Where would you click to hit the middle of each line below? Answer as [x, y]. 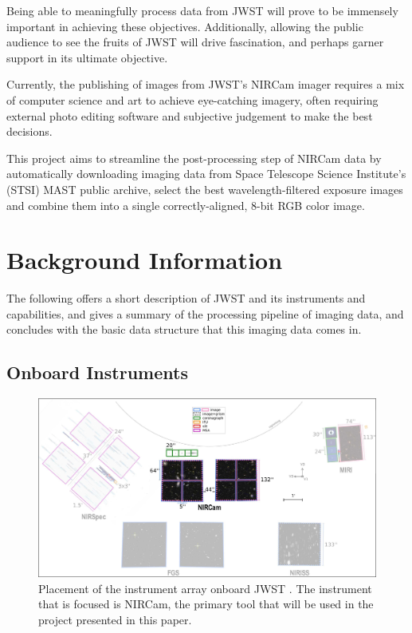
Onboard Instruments [97, 372]
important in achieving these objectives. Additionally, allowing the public [185, 26]
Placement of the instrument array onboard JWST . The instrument [205, 588]
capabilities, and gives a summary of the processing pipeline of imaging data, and [205, 313]
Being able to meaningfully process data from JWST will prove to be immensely [202, 10]
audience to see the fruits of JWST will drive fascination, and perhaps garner [195, 42]
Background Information [145, 260]
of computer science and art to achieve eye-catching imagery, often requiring [192, 99]
